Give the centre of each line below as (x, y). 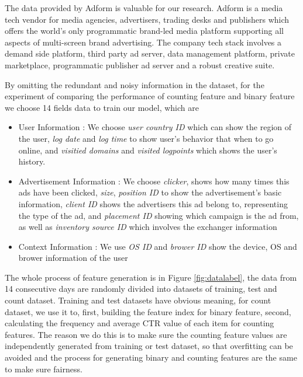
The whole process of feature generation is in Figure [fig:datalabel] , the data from (151, 277)
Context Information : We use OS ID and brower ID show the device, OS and (158, 246)
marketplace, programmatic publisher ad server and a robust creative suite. (140, 64)
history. (32, 161)
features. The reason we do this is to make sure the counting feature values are (146, 334)
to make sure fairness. (44, 369)
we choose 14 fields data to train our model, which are (102, 107)
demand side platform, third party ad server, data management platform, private (150, 53)
